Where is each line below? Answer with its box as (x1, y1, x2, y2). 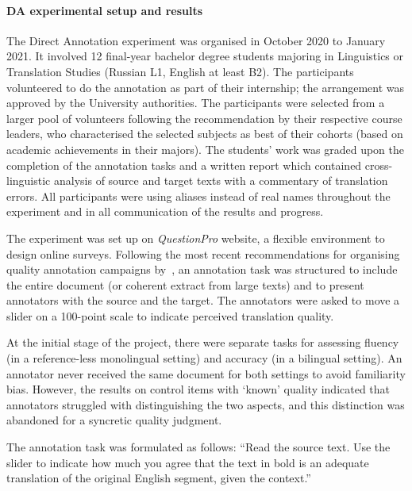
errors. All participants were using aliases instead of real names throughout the (6, 187, 391, 204)
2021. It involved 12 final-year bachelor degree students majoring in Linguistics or (6, 48, 404, 64)
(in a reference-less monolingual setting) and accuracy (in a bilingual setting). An (6, 350, 402, 366)
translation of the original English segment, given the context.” (6, 470, 311, 486)
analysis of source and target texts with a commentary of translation (53, 172, 388, 189)
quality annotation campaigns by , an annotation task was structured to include (6, 261, 398, 278)
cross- (364, 156, 393, 173)
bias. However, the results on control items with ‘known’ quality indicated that (6, 381, 391, 397)
